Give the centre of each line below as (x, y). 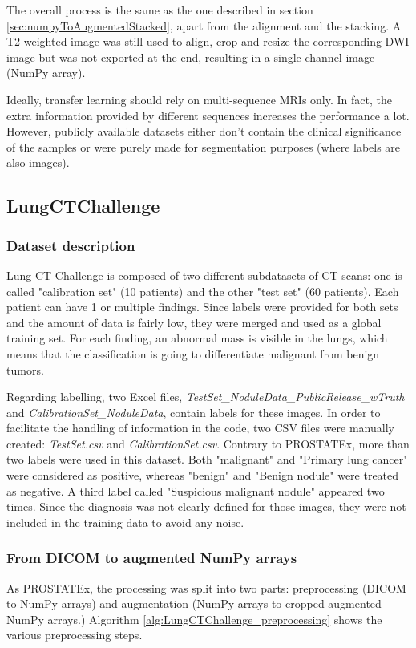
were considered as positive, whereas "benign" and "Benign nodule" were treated (203, 475)
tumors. (25, 369)
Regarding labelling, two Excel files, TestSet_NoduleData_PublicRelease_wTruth (206, 397)
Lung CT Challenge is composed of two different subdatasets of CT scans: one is (204, 275)
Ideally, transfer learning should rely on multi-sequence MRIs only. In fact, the (199, 99)
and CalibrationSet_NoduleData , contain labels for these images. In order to (194, 412)
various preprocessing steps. (75, 635)
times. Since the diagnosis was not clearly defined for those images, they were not (206, 506)
